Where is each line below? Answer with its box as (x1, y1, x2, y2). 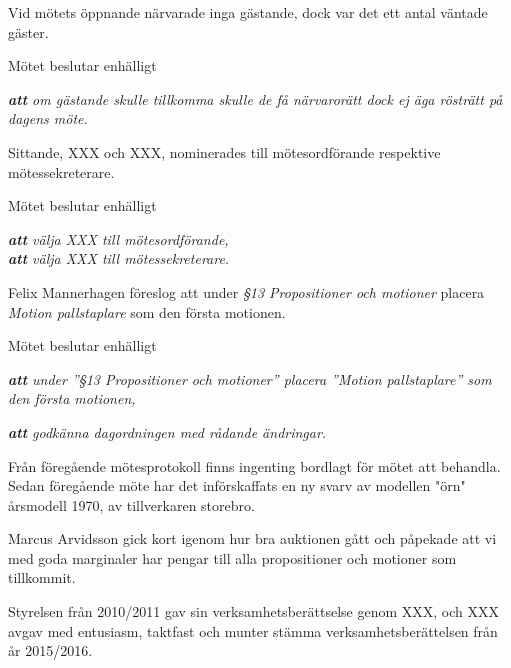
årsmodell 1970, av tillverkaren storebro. (8, 494, 255, 515)
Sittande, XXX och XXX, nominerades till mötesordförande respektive (8, 141, 441, 162)
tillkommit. (8, 567, 76, 588)
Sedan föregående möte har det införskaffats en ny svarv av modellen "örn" (8, 475, 466, 496)
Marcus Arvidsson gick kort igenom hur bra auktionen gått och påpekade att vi (8, 528, 497, 549)
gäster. (8, 21, 49, 42)
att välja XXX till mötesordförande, (8, 228, 229, 249)
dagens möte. (8, 108, 88, 129)
